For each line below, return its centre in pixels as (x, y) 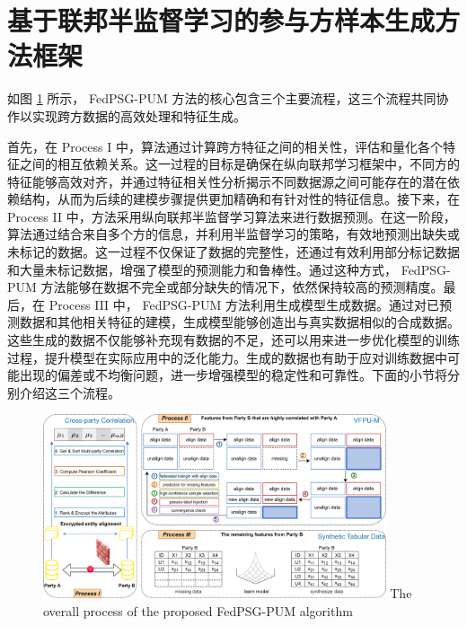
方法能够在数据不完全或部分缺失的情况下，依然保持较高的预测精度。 (242, 287)
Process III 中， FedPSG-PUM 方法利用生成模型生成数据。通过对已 (244, 304)
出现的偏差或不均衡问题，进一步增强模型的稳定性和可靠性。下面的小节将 (233, 375)
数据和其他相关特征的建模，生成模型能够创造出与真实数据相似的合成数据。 (239, 322)
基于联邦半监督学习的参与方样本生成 (221, 20)
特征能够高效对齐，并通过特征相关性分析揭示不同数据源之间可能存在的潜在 (227, 181)
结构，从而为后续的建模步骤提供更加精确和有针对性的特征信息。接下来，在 (239, 199)
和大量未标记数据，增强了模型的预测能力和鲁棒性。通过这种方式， (202, 269)
